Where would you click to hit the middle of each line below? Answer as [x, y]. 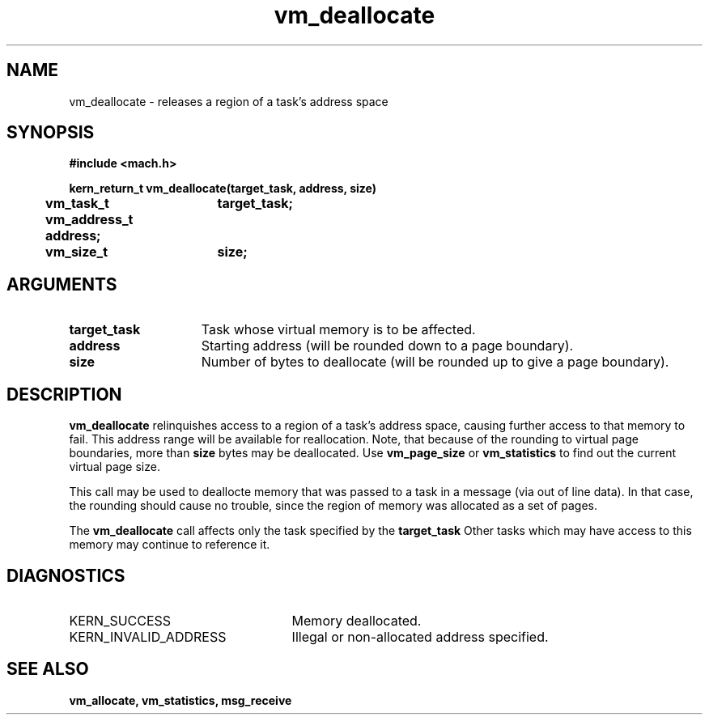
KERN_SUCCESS [120, 620]
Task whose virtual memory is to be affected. [338, 330]
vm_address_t [89, 220]
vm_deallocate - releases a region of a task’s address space [229, 101]
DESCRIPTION [64, 394]
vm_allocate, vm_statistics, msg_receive [180, 700]
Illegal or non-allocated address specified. [420, 636]
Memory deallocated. [357, 620]
